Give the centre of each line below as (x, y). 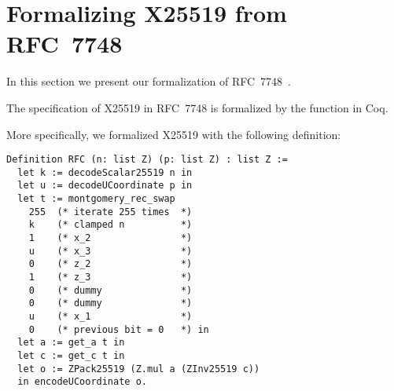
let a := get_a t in (71, 343)
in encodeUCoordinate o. (82, 382)
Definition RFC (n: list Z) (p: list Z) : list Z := (147, 160)
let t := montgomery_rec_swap (96, 199)
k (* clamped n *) (110, 225)
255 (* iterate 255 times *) (110, 212)
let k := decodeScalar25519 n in (105, 172)
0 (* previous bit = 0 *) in (119, 329)
